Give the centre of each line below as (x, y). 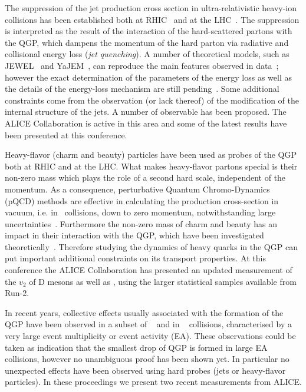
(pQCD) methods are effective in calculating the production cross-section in (142, 200)
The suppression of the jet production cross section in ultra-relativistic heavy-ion (151, 8)
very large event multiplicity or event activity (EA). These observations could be (150, 336)
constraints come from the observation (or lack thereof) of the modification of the (152, 100)
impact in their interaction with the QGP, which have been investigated (134, 235)
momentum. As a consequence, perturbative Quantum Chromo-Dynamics (137, 189)
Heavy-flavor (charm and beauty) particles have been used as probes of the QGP (151, 155)
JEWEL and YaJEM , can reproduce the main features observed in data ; (142, 65)
